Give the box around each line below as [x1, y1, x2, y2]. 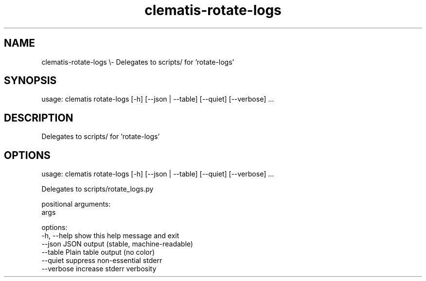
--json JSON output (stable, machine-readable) [41, 240, 193, 248]
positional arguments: [41, 200, 111, 209]
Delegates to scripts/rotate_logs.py [41, 185, 154, 193]
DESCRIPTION [4, 111, 73, 124]
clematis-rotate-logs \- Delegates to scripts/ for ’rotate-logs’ [41, 57, 234, 66]
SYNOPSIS [4, 74, 57, 87]
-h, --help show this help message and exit [41, 231, 179, 240]
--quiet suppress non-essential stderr [41, 256, 162, 265]
